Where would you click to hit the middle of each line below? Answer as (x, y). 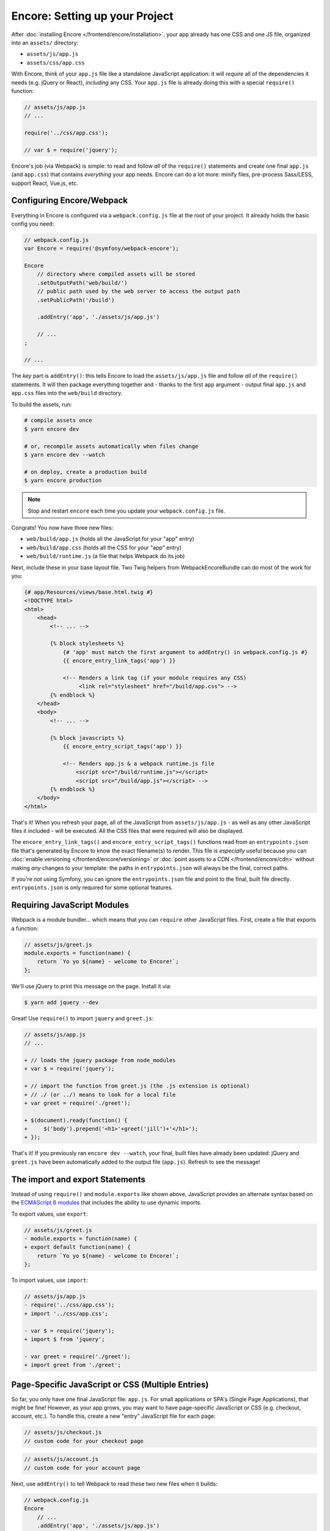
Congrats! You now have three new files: (62, 527)
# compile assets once (58, 420)
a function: (25, 928)
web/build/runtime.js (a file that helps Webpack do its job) (106, 556)
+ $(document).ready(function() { (76, 1120)
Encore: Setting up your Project (92, 16)
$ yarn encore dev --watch (64, 455)
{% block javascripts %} (87, 738)
